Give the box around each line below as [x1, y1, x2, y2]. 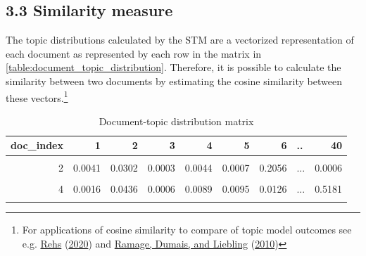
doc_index [11, 138, 63, 153]
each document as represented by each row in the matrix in [6, 46, 262, 60]
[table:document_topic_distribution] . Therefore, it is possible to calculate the [6, 60, 341, 75]
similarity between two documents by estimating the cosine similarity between [6, 73, 342, 88]
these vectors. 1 [6, 88, 68, 105]
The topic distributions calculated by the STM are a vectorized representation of [6, 32, 354, 47]
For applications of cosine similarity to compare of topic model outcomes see [22, 222, 352, 236]
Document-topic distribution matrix [99, 113, 254, 128]
